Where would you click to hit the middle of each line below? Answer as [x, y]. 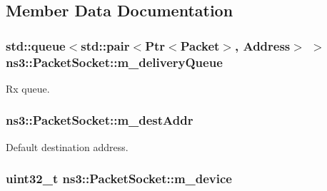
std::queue [36, 45]
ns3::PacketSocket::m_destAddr [100, 120]
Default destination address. [67, 146]
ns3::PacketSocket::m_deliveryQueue [114, 62]
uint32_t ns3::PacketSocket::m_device [119, 179]
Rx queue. [28, 88]
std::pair [105, 45]
